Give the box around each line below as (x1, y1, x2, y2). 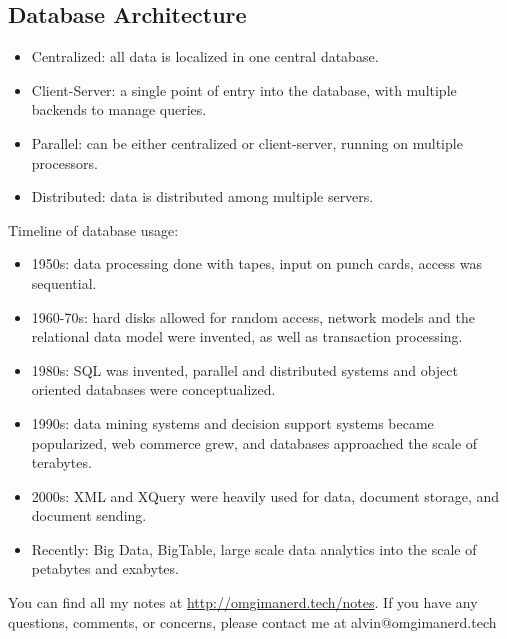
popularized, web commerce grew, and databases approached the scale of (31, 432, 478, 453)
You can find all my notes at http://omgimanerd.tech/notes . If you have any (8, 592, 478, 613)
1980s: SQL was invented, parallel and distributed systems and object (31, 359, 458, 380)
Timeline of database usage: (8, 219, 179, 240)
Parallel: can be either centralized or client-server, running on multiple (31, 132, 463, 153)
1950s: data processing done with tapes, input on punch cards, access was (31, 253, 483, 274)
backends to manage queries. (31, 99, 207, 120)
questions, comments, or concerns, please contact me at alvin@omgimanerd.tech (8, 611, 497, 632)
